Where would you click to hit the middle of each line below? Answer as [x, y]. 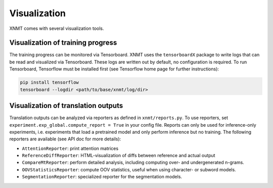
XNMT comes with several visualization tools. [57, 28]
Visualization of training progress [63, 43]
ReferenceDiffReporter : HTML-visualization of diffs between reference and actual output [119, 156]
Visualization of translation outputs [66, 106]
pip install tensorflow [50, 83]
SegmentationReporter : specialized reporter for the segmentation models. [102, 177]
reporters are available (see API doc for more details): [65, 139]
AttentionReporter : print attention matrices [70, 148]
